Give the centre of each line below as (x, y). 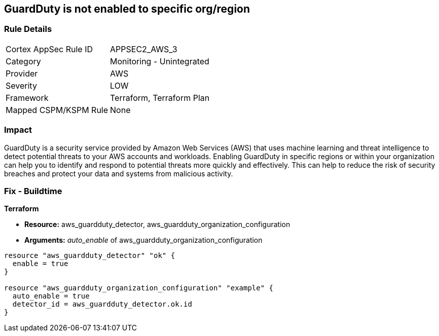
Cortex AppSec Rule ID (49, 49)
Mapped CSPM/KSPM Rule (57, 110)
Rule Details (28, 29)
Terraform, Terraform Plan (160, 98)
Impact (18, 130)
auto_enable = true (51, 296)
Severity (21, 85)
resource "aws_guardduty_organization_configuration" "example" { (139, 288)
